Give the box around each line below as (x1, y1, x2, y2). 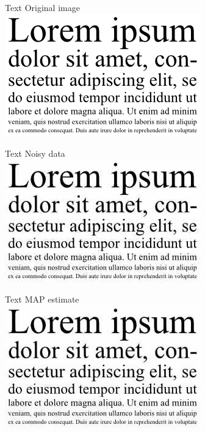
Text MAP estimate (5, 293, 79, 306)
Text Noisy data (5, 147, 65, 160)
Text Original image (5, 1, 80, 13)
